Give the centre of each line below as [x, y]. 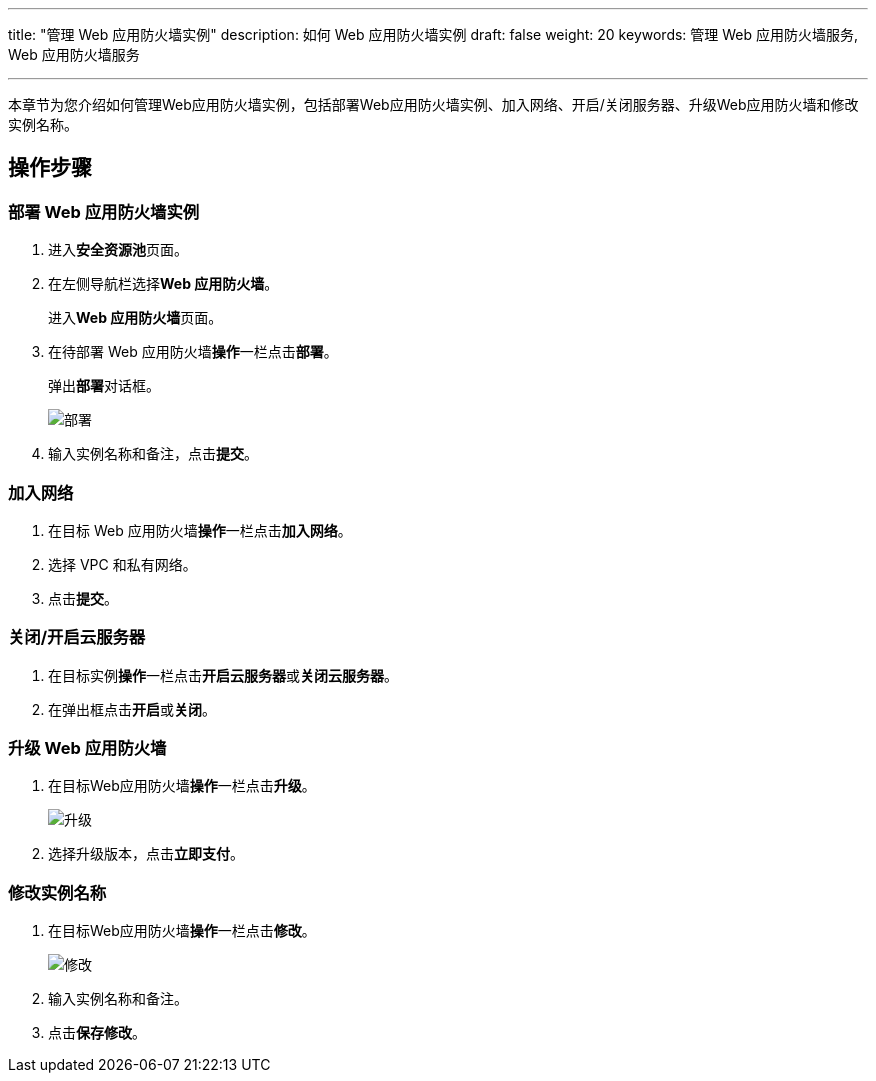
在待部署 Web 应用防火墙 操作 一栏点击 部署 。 [193, 352]
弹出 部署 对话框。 [104, 386]
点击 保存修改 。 [97, 1033]
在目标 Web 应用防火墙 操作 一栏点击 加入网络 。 [200, 530]
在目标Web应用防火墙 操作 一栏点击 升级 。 [182, 786]
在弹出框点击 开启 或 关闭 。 [132, 709]
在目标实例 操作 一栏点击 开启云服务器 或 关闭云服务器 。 [223, 675]
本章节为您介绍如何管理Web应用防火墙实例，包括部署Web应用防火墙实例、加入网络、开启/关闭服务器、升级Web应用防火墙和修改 [433, 104]
